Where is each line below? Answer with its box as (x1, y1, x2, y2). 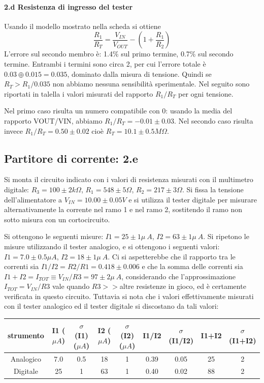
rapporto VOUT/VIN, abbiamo (4, 115, 103, 126)
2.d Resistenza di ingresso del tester (4, 1, 133, 12)
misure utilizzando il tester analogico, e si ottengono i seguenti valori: (4, 241, 220, 251)
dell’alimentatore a (4, 194, 62, 204)
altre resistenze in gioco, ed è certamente (119, 281, 246, 291)
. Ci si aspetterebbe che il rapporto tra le (108, 251, 236, 261)
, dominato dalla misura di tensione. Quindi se (67, 68, 212, 79)
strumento (8, 330, 44, 341)
